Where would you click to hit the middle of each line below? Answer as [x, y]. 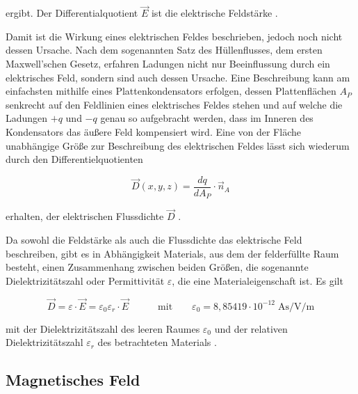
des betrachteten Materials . [157, 342]
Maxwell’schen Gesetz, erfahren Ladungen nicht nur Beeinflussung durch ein [168, 63]
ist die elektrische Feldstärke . [214, 13]
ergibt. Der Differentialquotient [72, 13]
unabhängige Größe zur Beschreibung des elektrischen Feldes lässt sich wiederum [178, 145]
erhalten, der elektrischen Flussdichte [85, 216]
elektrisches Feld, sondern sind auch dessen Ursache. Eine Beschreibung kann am [178, 77]
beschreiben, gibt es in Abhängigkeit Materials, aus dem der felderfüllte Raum [172, 253]
